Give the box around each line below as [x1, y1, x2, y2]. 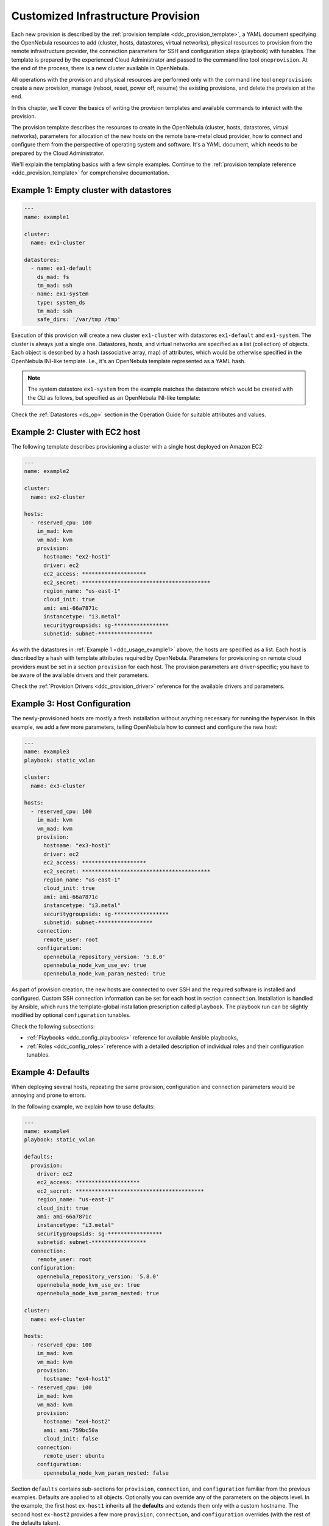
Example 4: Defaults [11, 1067, 90, 1077]
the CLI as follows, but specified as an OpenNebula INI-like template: [27, 394, 200, 401]
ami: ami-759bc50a [43, 1427, 99, 1434]
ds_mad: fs [37, 273, 69, 280]
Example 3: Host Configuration [11, 699, 131, 709]
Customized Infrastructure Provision [11, 9, 200, 23]
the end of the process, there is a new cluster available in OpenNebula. [11, 65, 189, 72]
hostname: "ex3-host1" [43, 842, 111, 849]
